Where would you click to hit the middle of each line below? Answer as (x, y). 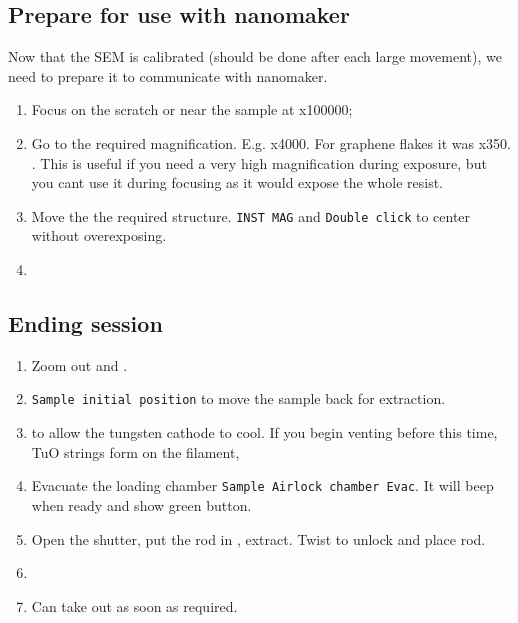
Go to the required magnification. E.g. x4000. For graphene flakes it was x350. (271, 142)
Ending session (85, 323)
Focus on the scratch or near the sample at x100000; (192, 109)
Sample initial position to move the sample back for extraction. (238, 398)
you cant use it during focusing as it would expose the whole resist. (237, 182)
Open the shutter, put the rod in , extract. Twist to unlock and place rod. (258, 538)
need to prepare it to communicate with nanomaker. (168, 75)
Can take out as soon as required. (134, 605)
